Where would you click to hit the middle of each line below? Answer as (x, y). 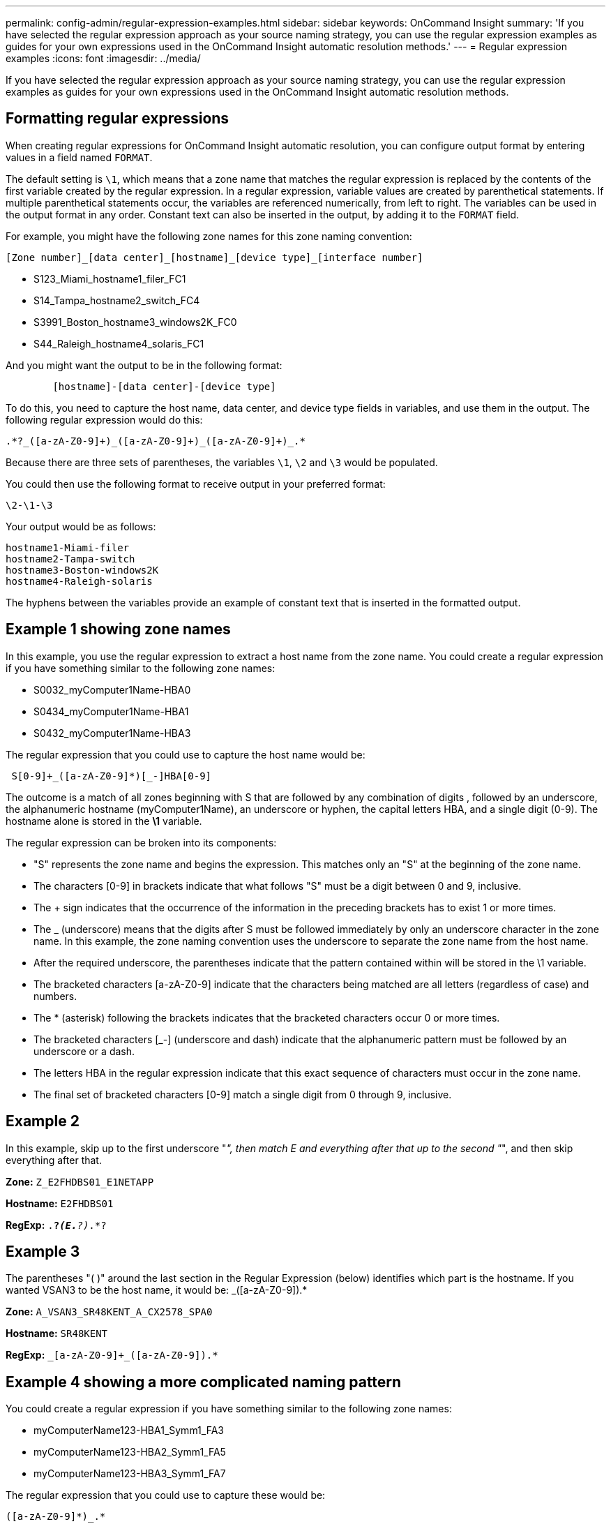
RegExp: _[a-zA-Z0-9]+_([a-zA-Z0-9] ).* (112, 1355)
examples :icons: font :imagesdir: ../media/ (103, 58)
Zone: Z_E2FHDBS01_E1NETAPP (80, 1181)
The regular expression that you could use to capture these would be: (166, 1495)
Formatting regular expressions (118, 119)
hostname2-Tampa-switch (70, 559)
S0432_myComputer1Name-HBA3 (112, 733)
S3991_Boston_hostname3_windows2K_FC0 (135, 322)
